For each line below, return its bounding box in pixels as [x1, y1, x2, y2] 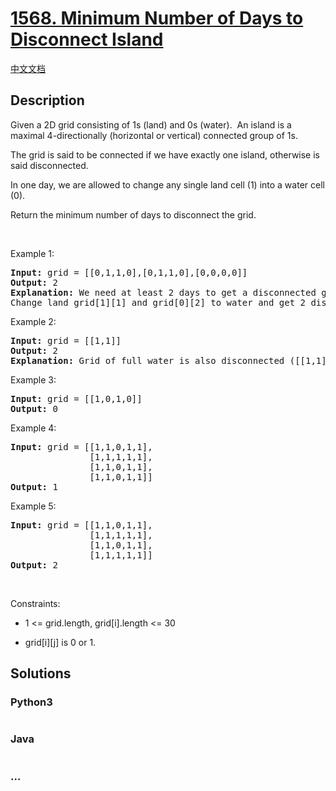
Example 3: [10, 373, 57, 386]
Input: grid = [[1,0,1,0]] [10, 393, 143, 404]
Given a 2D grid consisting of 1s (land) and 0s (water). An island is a [10, 118, 292, 131]
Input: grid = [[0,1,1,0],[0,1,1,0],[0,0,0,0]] [10, 267, 248, 278]
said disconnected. [10, 159, 89, 171]
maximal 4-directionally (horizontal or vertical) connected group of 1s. [10, 129, 298, 141]
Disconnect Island [10, 28, 164, 51]
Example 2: [10, 315, 57, 327]
